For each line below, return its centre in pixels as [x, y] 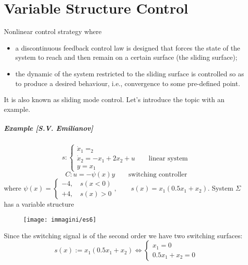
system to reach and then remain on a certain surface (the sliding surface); [126, 57]
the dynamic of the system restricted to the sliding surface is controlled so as [130, 73]
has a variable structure [39, 204]
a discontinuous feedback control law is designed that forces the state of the [128, 47]
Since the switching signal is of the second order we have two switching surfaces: [123, 235]
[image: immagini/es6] [60, 220]
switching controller [158, 175]
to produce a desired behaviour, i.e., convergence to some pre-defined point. [128, 83]
